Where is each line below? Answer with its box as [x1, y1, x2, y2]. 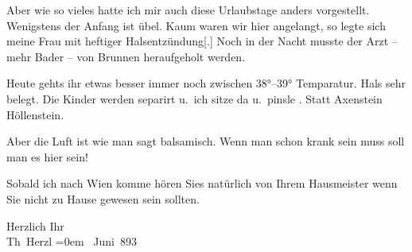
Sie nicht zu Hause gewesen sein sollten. [6, 190, 200, 207]
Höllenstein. [6, 106, 64, 122]
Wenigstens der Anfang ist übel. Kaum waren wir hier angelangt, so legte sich [6, 17, 386, 33]
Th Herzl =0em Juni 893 [6, 233, 137, 250]
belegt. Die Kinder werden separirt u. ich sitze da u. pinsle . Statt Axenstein [6, 90, 383, 107]
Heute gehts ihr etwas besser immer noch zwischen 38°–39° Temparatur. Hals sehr [6, 75, 406, 91]
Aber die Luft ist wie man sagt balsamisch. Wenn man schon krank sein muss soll [6, 133, 405, 149]
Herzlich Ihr [6, 217, 64, 234]
